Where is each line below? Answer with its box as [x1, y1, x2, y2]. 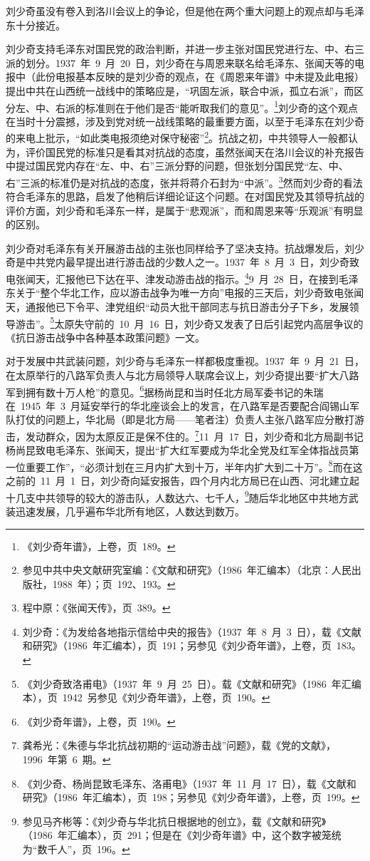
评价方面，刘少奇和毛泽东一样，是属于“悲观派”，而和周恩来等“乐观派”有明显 [6, 202, 364, 217]
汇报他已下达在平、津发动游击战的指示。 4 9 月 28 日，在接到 [55, 269, 339, 286]
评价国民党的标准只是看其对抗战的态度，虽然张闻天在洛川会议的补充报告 [25, 144, 364, 159]
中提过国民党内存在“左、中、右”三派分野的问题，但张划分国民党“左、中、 [6, 158, 349, 173]
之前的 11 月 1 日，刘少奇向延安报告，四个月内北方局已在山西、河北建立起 [6, 473, 359, 488]
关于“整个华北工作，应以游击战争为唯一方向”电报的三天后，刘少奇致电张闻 [15, 285, 364, 300]
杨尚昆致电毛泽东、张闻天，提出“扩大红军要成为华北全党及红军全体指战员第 [6, 443, 359, 458]
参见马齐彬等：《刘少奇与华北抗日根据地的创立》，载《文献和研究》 [22, 813, 327, 828]
